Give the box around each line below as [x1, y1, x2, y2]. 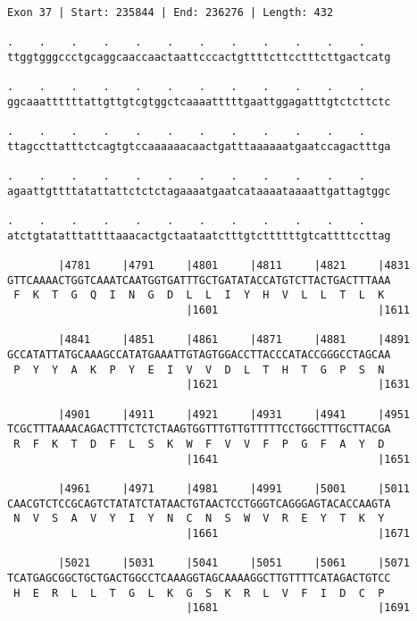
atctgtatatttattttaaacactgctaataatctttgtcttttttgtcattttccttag [7, 229, 391, 242]
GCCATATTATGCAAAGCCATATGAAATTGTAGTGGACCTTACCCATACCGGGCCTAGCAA [7, 348, 391, 362]
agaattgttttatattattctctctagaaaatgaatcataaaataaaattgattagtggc [7, 184, 391, 197]
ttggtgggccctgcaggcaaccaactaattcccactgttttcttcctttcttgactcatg [7, 50, 391, 63]
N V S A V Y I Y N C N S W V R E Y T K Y [13, 512, 385, 525]
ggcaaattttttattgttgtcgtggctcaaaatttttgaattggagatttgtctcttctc [7, 95, 391, 108]
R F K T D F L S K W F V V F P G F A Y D [13, 438, 385, 451]
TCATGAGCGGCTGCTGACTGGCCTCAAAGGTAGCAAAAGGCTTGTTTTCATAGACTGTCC [7, 571, 391, 584]
